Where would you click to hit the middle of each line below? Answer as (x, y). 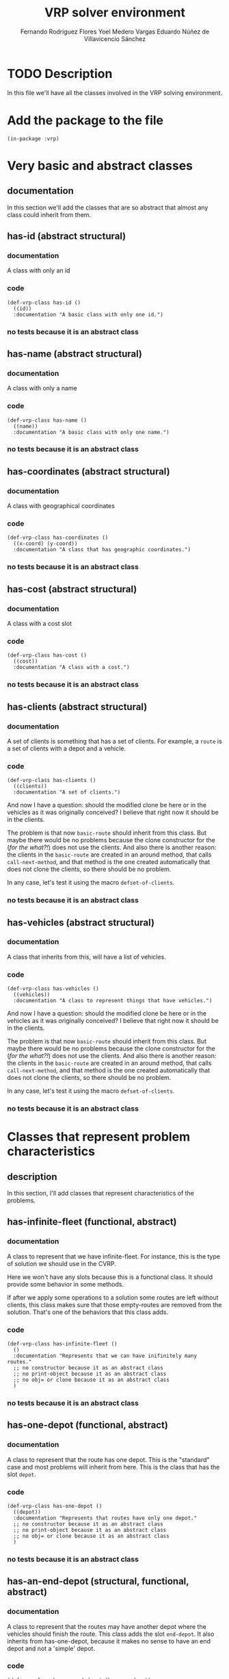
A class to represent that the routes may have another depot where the (107, 1626)
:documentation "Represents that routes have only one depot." (105, 1518)
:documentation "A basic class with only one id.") (89, 314)
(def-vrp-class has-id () (44, 303)
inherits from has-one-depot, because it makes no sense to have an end (109, 1641)
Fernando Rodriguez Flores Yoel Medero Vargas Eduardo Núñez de (115, 31)
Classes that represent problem (98, 1137)
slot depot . (22, 1474)
